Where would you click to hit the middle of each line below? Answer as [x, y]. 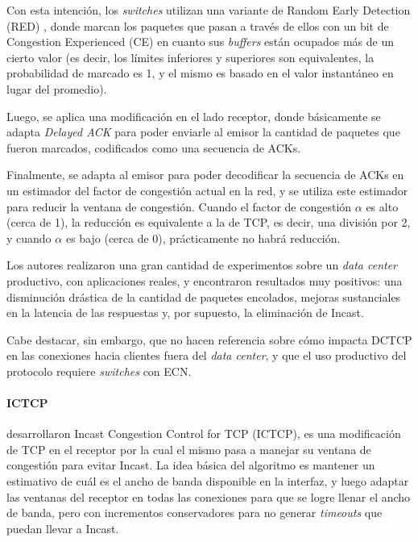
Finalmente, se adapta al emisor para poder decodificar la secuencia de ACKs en [205, 175]
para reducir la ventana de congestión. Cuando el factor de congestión [179, 206]
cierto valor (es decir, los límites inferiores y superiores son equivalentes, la [190, 57]
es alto [382, 206]
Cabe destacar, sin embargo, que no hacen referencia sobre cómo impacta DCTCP [209, 339]
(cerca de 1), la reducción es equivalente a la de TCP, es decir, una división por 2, [209, 222]
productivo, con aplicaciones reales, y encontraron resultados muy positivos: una [205, 280]
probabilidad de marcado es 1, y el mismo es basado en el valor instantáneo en [200, 73]
